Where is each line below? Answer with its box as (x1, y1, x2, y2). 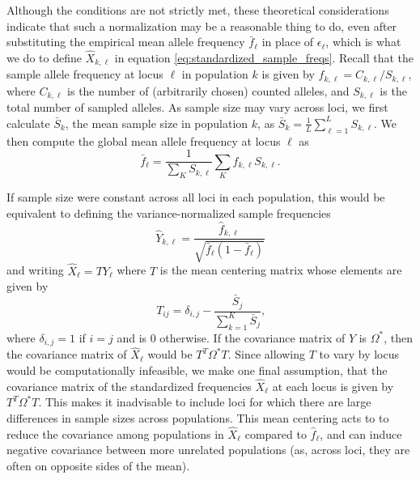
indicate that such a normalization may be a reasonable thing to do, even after (6, 17, 397, 34)
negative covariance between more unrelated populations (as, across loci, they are (6, 441, 410, 458)
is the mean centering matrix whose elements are (159, 261, 402, 278)
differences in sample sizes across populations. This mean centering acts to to (6, 410, 389, 426)
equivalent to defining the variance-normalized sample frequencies (6, 204, 331, 221)
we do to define (6, 49, 82, 66)
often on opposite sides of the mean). (6, 457, 190, 474)
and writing (6, 261, 64, 278)
